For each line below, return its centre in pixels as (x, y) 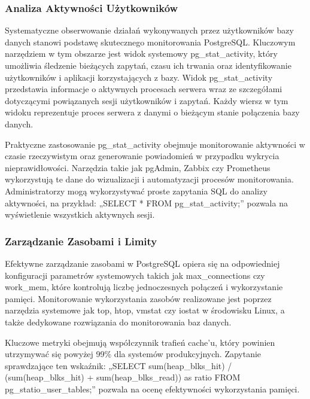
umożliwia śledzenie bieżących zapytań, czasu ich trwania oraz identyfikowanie (148, 65)
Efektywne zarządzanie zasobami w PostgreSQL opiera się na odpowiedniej (142, 263)
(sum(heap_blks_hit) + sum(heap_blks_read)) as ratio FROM (123, 377)
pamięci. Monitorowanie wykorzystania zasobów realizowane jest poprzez (138, 298)
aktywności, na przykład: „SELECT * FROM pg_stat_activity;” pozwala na (146, 202)
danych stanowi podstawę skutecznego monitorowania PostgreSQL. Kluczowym (150, 42)
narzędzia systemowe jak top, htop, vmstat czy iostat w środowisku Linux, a (145, 310)
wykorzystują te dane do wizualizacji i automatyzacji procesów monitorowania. (149, 179)
